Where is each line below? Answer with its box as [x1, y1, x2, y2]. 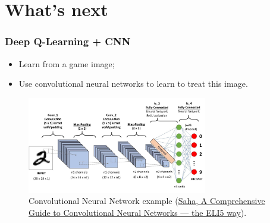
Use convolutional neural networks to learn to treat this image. [18, 77, 248, 90]
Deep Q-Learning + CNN [5, 34, 131, 49]
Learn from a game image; [18, 57, 115, 70]
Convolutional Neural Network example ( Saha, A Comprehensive [29, 194, 265, 207]
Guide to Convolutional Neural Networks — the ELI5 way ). [29, 206, 247, 218]
